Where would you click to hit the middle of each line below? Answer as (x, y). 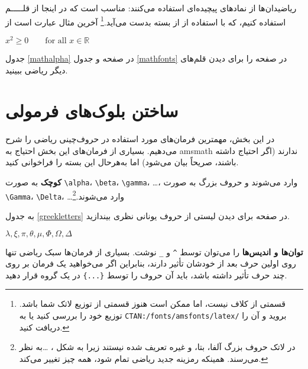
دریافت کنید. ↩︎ (44, 327)
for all (56, 41)
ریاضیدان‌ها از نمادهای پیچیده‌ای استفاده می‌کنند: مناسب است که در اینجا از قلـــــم (151, 8)
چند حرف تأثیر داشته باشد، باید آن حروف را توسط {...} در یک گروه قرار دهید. (146, 275)
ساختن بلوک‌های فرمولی (92, 110)
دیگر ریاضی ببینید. (37, 70)
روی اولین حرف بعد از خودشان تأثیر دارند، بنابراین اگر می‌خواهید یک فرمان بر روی (151, 263)
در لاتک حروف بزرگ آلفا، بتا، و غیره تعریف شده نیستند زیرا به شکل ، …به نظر (157, 347)
